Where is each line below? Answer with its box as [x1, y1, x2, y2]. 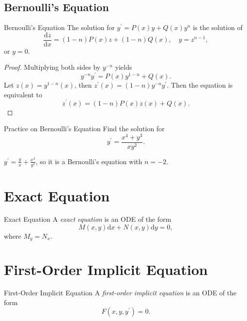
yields [115, 62, 132, 72]
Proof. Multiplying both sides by [4, 62, 101, 72]
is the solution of [193, 22, 243, 32]
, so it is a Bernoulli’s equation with [35, 156, 142, 166]
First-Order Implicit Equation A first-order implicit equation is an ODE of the [4, 288, 237, 298]
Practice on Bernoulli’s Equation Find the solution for [4, 123, 165, 133]
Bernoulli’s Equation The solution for [4, 22, 115, 32]
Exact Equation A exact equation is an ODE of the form [4, 214, 171, 224]
